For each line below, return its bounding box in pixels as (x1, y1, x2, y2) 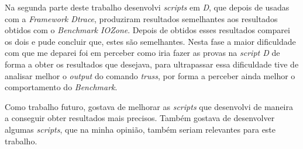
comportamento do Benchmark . (5, 81, 118, 93)
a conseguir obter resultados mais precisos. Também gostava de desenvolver (5, 112, 275, 124)
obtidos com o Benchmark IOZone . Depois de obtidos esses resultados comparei (5, 24, 290, 36)
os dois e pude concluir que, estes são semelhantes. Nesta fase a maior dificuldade (5, 35, 296, 47)
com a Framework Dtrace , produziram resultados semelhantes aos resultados (5, 12, 278, 24)
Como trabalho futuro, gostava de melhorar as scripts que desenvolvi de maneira (5, 100, 293, 112)
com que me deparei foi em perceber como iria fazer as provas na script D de (5, 47, 280, 59)
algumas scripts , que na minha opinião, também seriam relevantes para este (5, 123, 276, 135)
